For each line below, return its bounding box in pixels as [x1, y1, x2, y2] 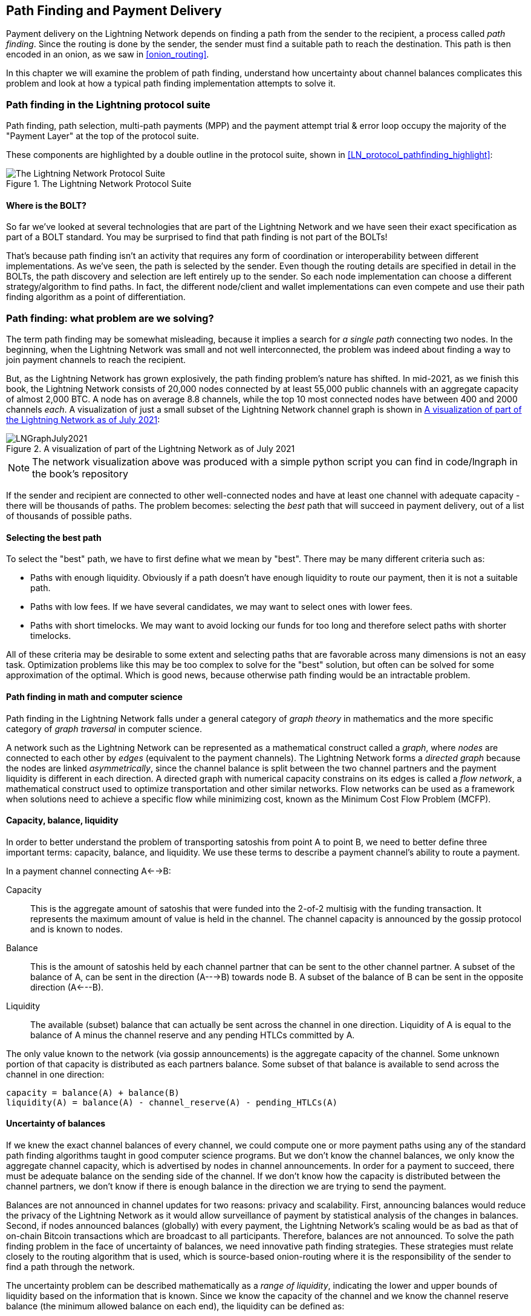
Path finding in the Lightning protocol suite [6, 98, 210, 111]
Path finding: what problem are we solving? [6, 312, 214, 324]
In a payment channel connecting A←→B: [6, 865, 171, 876]
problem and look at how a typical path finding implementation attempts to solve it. [6, 78, 336, 89]
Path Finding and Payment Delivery [6, 3, 222, 18]
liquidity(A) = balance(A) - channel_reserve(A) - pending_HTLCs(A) [6, 1097, 337, 1107]
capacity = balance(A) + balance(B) [6, 1087, 180, 1098]
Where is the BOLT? [6, 200, 86, 211]
